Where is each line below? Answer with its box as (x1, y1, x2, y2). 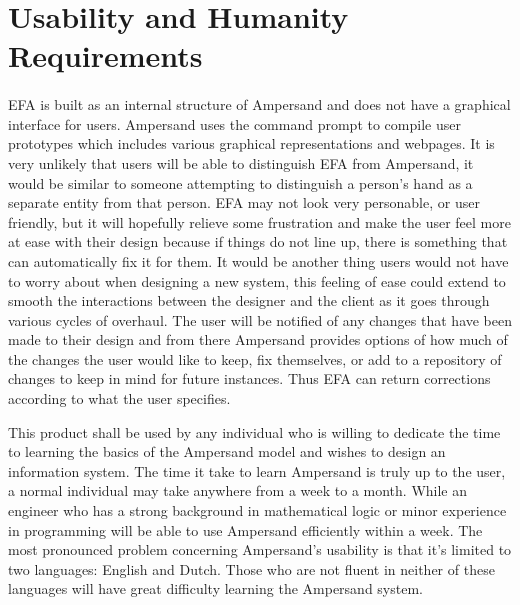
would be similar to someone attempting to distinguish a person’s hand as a (8, 172, 473, 193)
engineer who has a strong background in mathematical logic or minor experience (8, 500, 507, 521)
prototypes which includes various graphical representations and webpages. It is (8, 133, 495, 154)
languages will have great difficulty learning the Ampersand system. (8, 578, 423, 599)
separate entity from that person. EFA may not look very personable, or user (8, 192, 480, 213)
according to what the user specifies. (8, 388, 231, 409)
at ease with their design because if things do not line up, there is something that (8, 231, 508, 252)
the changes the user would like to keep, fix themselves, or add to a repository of (8, 348, 502, 369)
